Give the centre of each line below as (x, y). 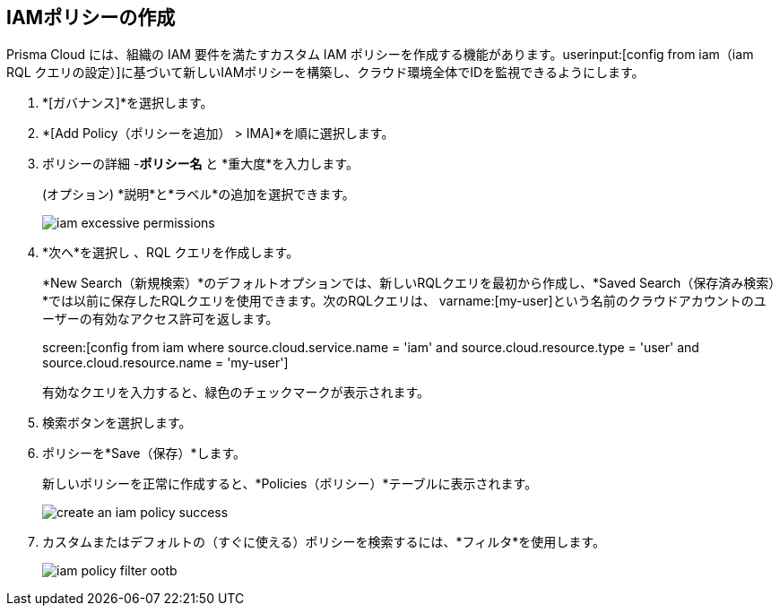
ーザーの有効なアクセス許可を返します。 (160, 319)
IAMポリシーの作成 (91, 17)
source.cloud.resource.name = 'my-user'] (165, 363)
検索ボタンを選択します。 (117, 423)
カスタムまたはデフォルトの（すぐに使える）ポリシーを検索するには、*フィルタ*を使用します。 (324, 542)
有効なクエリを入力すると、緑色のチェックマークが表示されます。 (236, 393)
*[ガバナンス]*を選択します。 (128, 103)
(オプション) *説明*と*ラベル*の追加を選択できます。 (199, 194)
